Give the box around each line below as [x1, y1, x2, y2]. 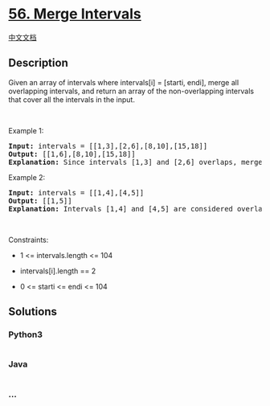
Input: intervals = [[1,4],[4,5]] [8, 188, 145, 197]
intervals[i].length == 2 [19, 266, 96, 276]
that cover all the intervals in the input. [8, 94, 135, 105]
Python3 [8, 329, 43, 340]
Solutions [8, 305, 58, 318]
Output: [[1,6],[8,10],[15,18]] [8, 150, 136, 158]
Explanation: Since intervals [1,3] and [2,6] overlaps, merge [8, 158, 263, 166]
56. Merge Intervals [8, 5, 142, 23]
